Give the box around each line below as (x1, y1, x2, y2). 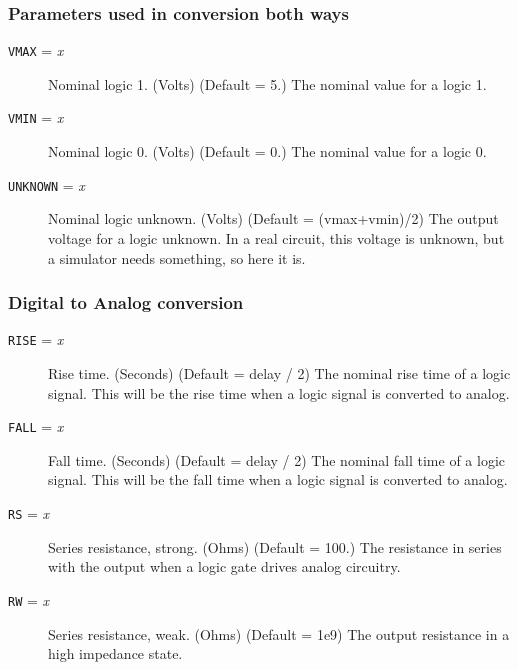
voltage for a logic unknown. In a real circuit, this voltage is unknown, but (48, 227, 505, 248)
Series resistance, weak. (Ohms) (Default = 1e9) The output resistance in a (48, 623, 510, 644)
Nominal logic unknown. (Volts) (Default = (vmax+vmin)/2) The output (48, 208, 499, 229)
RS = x (8, 503, 50, 524)
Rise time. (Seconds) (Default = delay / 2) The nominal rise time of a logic (48, 363, 511, 384)
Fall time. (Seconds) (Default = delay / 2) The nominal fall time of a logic (48, 449, 506, 470)
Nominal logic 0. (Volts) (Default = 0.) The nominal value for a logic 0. (48, 141, 487, 162)
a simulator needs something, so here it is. (48, 247, 306, 268)
